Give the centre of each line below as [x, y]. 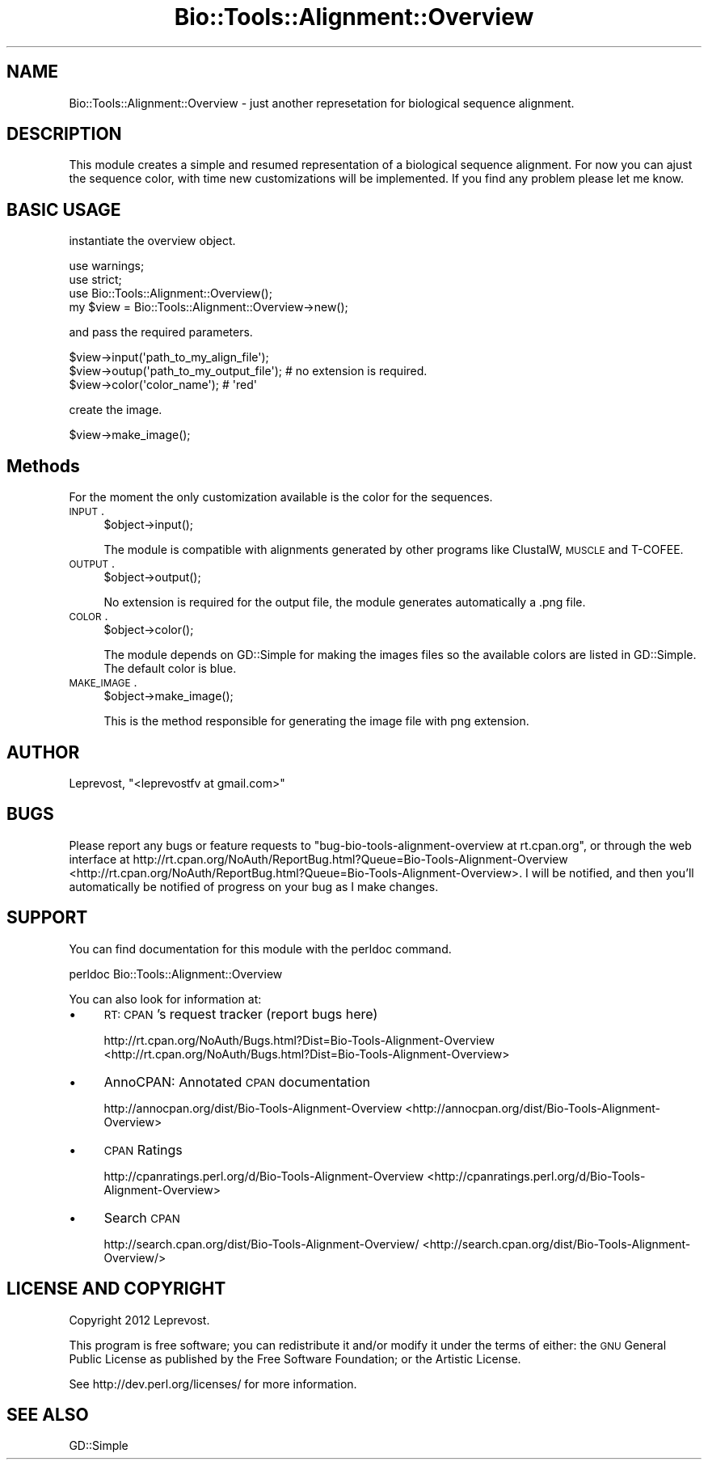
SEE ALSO [48, 1414]
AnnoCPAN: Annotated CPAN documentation [237, 1082]
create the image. [116, 410]
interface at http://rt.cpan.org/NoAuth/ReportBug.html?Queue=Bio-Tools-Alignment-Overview [318, 859]
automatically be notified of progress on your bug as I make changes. [254, 886]
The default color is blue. [170, 669]
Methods [43, 466]
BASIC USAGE [64, 209]
